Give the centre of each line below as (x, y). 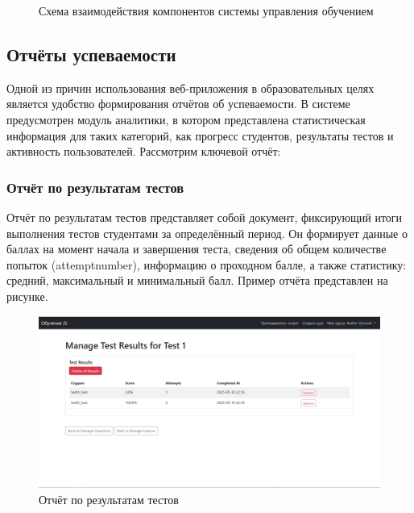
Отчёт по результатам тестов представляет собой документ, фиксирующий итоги (205, 217)
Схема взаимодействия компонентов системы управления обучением (206, 10)
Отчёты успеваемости (91, 54)
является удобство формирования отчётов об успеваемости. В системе (178, 104)
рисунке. (27, 296)
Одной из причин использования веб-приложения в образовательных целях (190, 88)
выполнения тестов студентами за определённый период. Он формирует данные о (207, 233)
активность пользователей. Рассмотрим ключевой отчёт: (144, 151)
